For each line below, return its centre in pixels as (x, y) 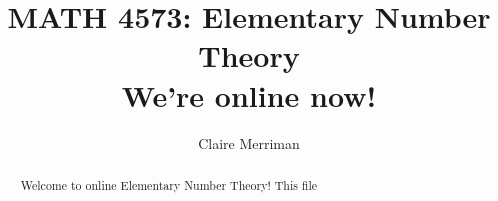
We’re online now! (249, 94)
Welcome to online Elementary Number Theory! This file (169, 184)
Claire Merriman (249, 142)
